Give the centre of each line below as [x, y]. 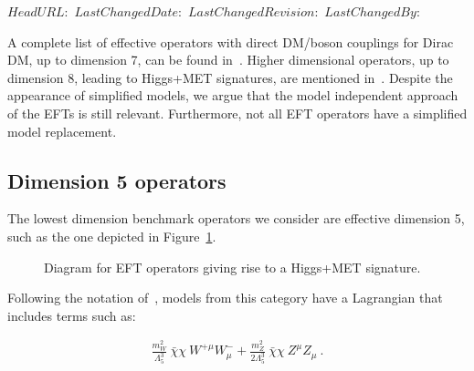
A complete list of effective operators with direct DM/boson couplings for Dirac [231, 41]
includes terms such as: [72, 315]
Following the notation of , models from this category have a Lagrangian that [225, 298]
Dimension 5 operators [117, 180]
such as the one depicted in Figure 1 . [112, 236]
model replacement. [62, 131]
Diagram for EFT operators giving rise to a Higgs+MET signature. [232, 267]
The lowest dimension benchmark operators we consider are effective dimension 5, [236, 218]
